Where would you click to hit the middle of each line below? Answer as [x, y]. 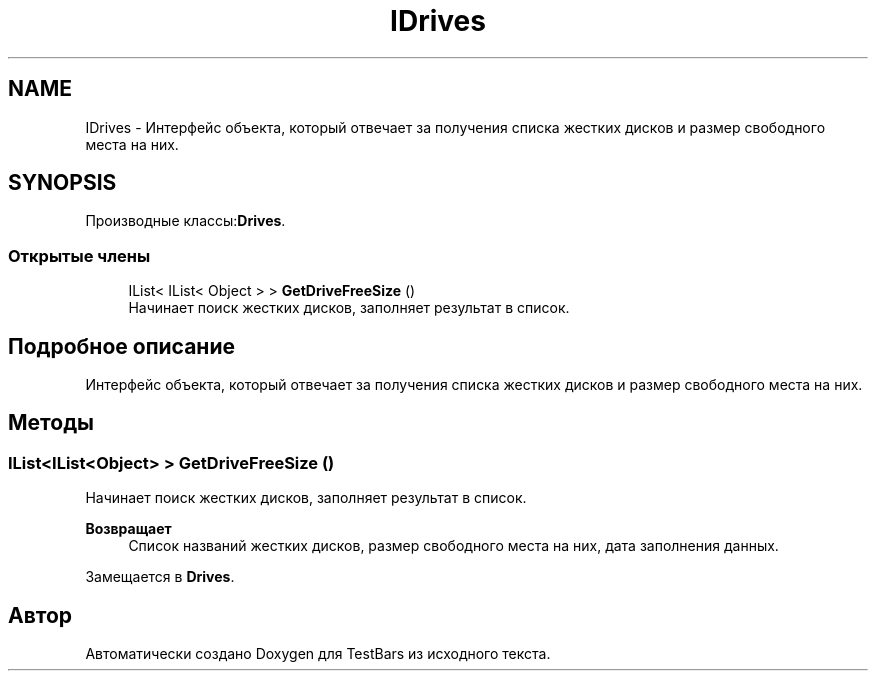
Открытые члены [79, 255]
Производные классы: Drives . [185, 221]
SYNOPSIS [62, 183]
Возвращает [128, 529]
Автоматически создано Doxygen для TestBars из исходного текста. [318, 654]
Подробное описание [121, 346]
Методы [51, 423]
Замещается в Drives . [160, 577]
